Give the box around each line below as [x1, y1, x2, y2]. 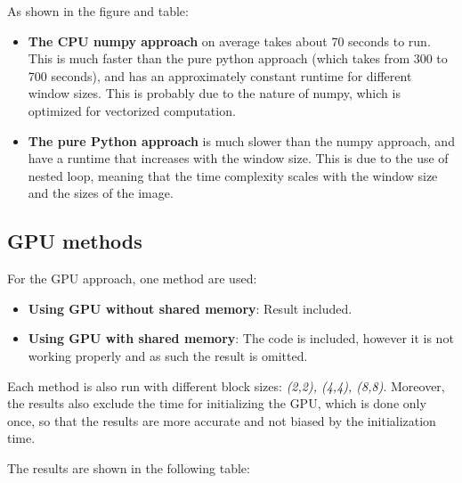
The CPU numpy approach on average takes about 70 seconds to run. [28, 31, 431, 50]
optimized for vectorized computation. [28, 101, 236, 119]
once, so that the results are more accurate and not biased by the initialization [7, 411, 436, 430]
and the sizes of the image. [28, 184, 174, 202]
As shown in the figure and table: [7, 2, 189, 20]
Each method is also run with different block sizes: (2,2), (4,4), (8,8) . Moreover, [7, 376, 445, 395]
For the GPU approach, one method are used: [7, 269, 257, 288]
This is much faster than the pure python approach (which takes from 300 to [28, 49, 448, 68]
